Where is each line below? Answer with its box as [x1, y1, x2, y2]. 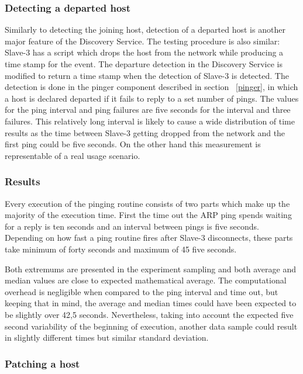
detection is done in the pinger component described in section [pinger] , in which [5, 81, 298, 93]
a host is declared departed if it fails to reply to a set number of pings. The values [5, 92, 299, 104]
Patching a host [5, 356, 80, 370]
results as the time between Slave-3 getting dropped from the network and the [5, 126, 285, 138]
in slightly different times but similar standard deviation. [5, 331, 209, 344]
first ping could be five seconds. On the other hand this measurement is [5, 138, 261, 150]
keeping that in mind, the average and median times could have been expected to [5, 297, 297, 309]
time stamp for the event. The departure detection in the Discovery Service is [5, 58, 283, 70]
